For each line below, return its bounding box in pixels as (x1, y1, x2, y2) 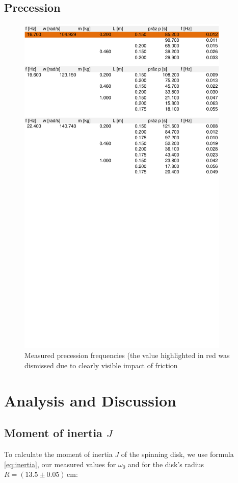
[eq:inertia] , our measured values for (4, 459, 116, 469)
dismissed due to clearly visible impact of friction (24, 360, 178, 370)
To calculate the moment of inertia (4, 448, 113, 459)
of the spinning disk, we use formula (121, 448, 234, 459)
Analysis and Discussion (4, 390, 176, 411)
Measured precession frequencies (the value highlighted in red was (24, 350, 230, 361)
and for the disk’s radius (128, 459, 204, 469)
